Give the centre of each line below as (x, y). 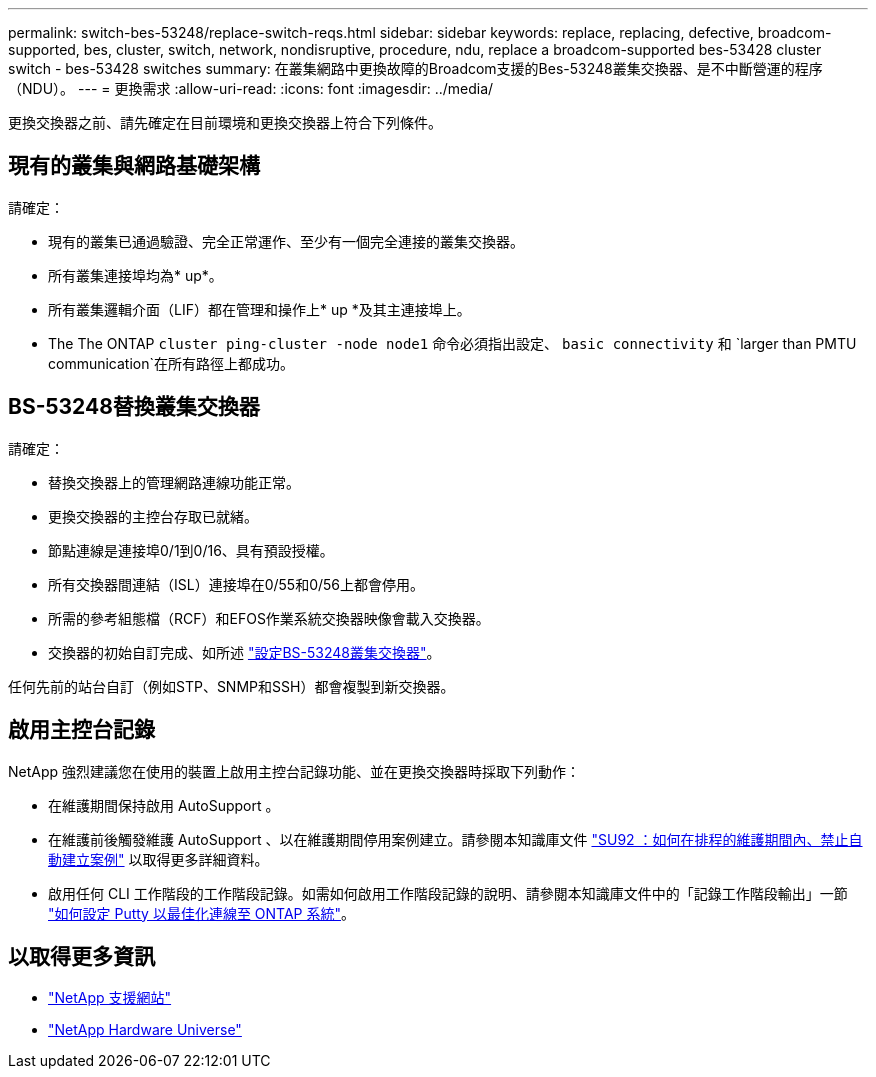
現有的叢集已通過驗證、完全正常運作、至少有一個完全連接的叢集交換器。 (286, 241)
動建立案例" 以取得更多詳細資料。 (158, 859)
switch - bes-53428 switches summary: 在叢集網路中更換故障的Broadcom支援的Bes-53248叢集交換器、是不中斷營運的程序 (415, 68)
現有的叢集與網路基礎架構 (134, 166)
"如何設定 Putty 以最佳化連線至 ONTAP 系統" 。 (202, 913)
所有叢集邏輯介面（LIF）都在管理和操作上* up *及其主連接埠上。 (259, 309)
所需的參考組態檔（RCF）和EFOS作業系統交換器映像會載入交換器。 (269, 618)
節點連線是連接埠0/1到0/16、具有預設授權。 (191, 550)
